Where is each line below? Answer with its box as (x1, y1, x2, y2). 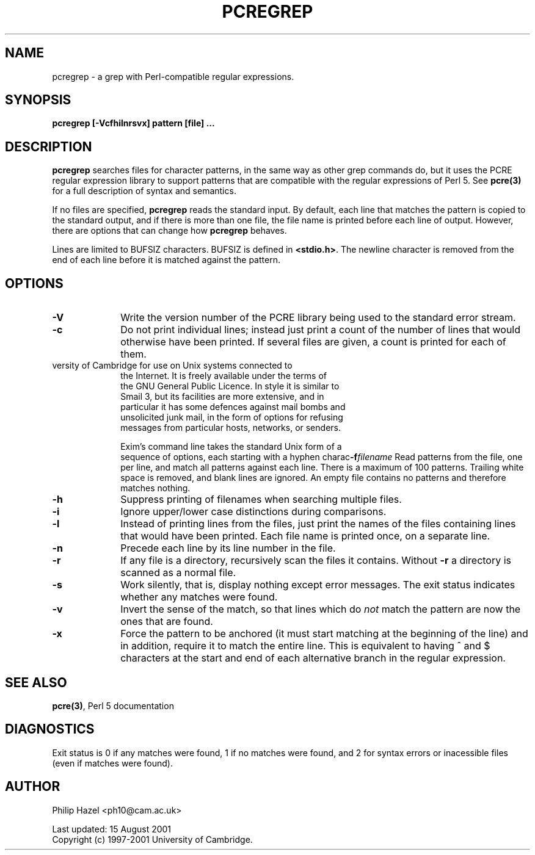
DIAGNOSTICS (5, 721, 95, 737)
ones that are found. (120, 615, 213, 628)
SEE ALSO (5, 674, 67, 690)
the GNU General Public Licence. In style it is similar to (120, 381, 340, 392)
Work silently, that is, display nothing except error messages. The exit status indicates (120, 579, 515, 591)
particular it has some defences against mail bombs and (120, 402, 346, 413)
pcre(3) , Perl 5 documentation (52, 700, 174, 711)
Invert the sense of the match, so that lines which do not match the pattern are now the (120, 603, 521, 616)
